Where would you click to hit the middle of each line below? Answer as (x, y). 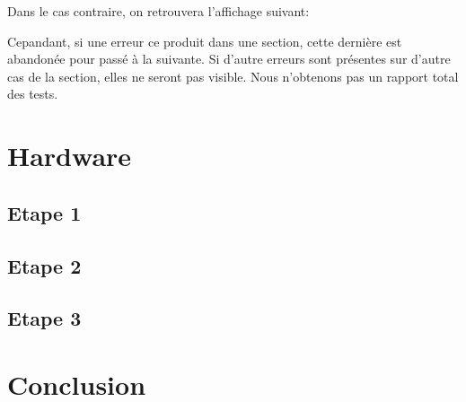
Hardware (70, 156)
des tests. (33, 94)
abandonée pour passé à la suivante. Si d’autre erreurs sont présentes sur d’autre (229, 59)
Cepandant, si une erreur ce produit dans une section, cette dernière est (205, 41)
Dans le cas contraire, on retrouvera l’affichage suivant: (158, 11)
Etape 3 (44, 318)
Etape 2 (44, 265)
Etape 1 (44, 212)
